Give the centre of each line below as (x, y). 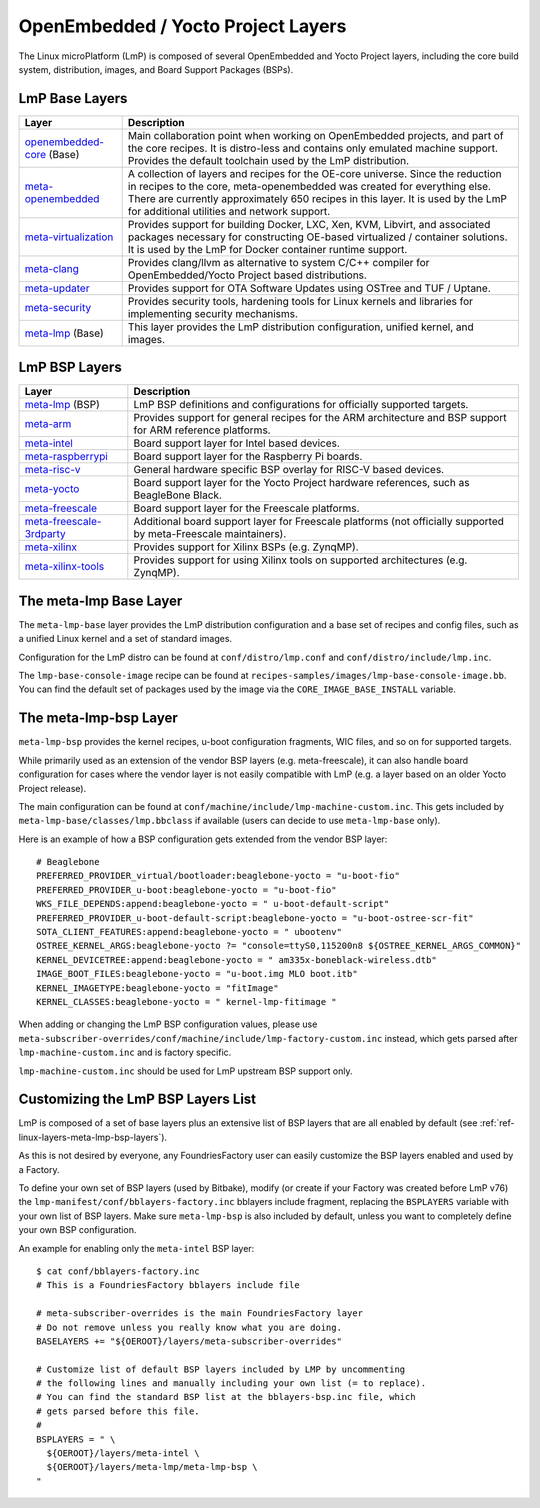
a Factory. (39, 1169)
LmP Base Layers (73, 98)
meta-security (58, 307)
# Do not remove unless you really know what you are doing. (189, 1327)
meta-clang (51, 268)
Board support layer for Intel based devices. (236, 443)
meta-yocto (52, 489)
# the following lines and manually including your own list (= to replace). (231, 1383)
